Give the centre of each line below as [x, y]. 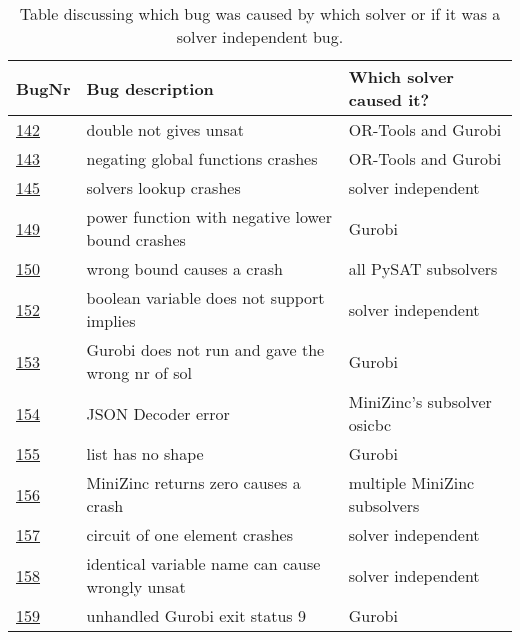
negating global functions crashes [202, 158]
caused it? [389, 99]
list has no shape [145, 453]
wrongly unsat [136, 586]
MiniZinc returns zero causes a [193, 482]
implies [111, 320]
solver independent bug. [260, 36]
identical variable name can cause [203, 563]
